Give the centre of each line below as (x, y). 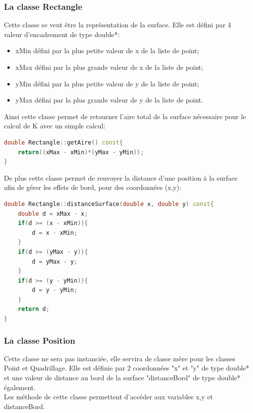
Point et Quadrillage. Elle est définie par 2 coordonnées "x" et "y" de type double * (127, 368)
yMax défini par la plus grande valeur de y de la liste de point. (109, 100)
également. (20, 387)
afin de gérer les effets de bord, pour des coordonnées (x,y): (93, 187)
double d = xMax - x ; (53, 214)
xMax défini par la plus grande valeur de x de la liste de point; (109, 67)
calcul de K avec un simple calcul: (55, 126)
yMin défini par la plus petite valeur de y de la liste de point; (107, 83)
